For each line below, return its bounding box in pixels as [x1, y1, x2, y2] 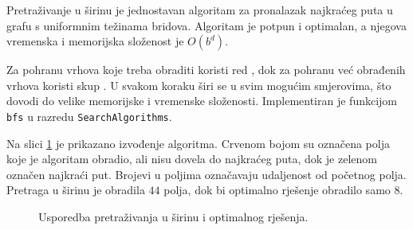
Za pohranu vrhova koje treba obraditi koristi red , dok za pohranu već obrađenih [6, 61, 406, 78]
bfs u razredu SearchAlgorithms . [6, 107, 172, 124]
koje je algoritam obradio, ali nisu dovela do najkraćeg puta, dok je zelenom [6, 150, 377, 167]
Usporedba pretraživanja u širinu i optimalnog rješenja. [38, 209, 309, 224]
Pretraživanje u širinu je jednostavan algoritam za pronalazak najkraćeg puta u [6, 2, 393, 18]
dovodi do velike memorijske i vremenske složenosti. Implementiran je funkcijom [6, 92, 397, 109]
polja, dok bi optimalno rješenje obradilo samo [163, 181, 391, 198]
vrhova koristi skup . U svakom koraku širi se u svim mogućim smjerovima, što [6, 76, 391, 93]
